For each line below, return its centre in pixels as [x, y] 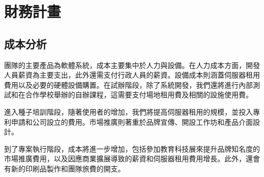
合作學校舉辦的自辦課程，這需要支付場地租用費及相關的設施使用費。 [139, 95]
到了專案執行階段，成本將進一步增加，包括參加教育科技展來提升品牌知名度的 [132, 148]
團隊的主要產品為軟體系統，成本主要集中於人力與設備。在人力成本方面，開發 [132, 65]
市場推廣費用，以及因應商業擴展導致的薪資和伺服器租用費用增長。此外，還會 [132, 158]
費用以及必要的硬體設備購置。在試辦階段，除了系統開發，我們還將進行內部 [128, 84]
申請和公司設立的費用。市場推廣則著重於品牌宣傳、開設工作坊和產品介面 [132, 121]
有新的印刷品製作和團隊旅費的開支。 [64, 168]
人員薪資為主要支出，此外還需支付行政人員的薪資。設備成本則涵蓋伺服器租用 [132, 75]
